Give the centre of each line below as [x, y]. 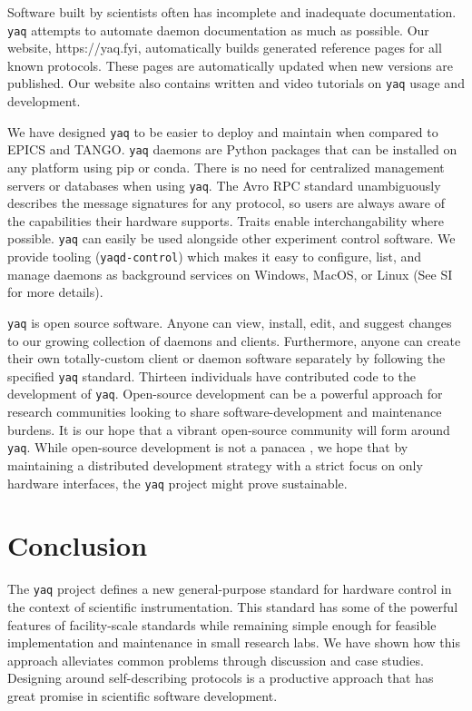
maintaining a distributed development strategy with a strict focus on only [215, 464]
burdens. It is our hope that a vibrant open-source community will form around [229, 429]
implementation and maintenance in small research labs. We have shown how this [234, 642]
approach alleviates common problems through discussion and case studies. [216, 660]
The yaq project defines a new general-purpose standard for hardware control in [230, 589]
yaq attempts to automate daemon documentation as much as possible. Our [218, 30]
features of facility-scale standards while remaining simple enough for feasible [222, 624]
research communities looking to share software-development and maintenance [225, 412]
